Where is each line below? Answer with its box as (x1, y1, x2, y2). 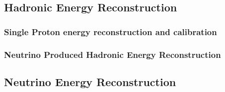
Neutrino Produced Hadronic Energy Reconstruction (4, 48, 221, 60)
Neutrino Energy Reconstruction (4, 74, 176, 89)
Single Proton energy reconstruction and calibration (4, 25, 217, 38)
